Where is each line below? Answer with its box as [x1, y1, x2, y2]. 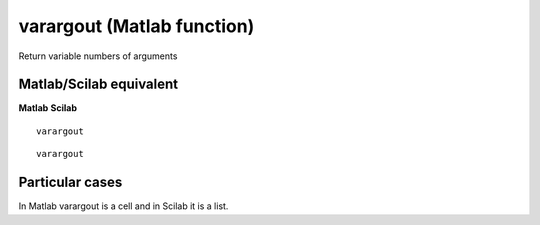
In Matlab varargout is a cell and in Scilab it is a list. [18, 200, 229, 212]
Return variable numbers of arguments [18, 50, 178, 62]
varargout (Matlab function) [18, 15, 255, 37]
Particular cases [18, 174, 123, 191]
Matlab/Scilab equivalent [18, 76, 179, 93]
